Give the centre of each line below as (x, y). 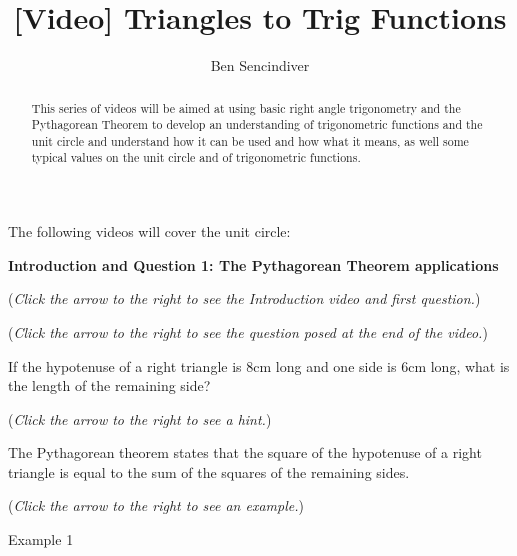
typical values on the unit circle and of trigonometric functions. (196, 157)
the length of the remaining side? (109, 385)
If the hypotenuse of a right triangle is (125, 365)
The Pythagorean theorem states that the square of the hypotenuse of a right (245, 452)
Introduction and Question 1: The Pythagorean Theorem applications (253, 264)
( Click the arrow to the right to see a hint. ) (140, 418)
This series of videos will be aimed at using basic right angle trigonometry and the (246, 107)
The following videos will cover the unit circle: (149, 231)
